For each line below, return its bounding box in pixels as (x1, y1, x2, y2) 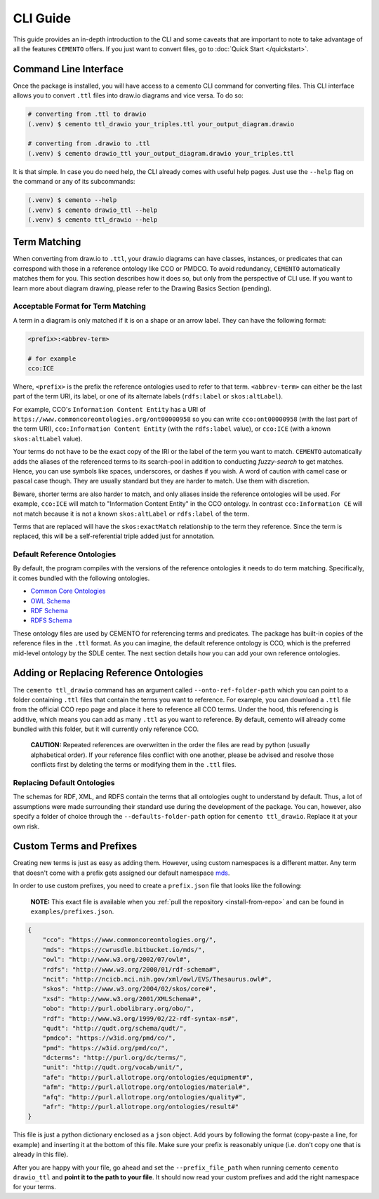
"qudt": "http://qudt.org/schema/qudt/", (42, 1024, 187, 1032)
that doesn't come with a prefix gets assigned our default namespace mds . (13, 869, 230, 877)
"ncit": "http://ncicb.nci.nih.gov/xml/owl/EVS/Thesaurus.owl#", (42, 975, 272, 983)
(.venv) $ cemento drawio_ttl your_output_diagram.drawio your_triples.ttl (27, 149, 295, 157)
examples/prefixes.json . (30, 907, 114, 916)
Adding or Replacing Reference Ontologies (13, 667, 204, 679)
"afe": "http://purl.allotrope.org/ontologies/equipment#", (42, 1073, 254, 1081)
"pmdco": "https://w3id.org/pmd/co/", (42, 1034, 176, 1042)
